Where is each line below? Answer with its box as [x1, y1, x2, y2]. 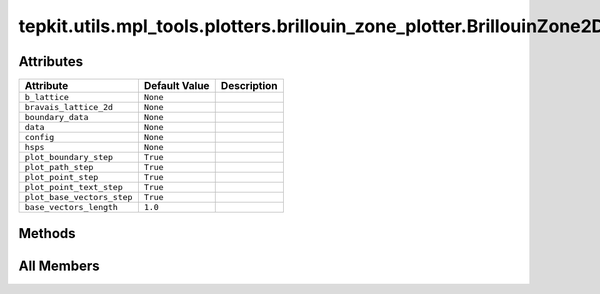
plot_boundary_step [24, 152, 114, 163]
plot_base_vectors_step [24, 192, 133, 203]
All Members [18, 257, 100, 274]
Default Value [143, 79, 210, 93]
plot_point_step [24, 172, 99, 183]
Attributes [18, 53, 84, 70]
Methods [18, 225, 76, 242]
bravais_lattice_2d [24, 102, 114, 113]
